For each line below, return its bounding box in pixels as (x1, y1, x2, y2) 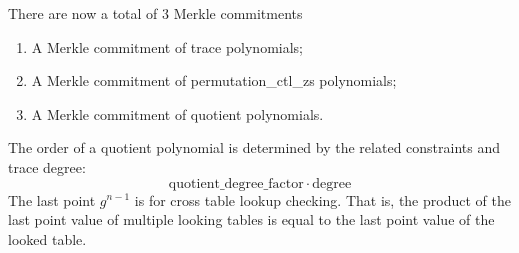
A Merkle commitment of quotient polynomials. (31, 103, 324, 124)
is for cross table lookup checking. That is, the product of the (134, 189, 511, 210)
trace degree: (8, 156, 86, 177)
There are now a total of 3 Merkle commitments (8, 3, 303, 23)
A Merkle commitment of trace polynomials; (31, 36, 303, 57)
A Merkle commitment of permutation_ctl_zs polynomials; (31, 70, 397, 91)
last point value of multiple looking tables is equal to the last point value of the (8, 209, 495, 230)
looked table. (8, 228, 87, 249)
